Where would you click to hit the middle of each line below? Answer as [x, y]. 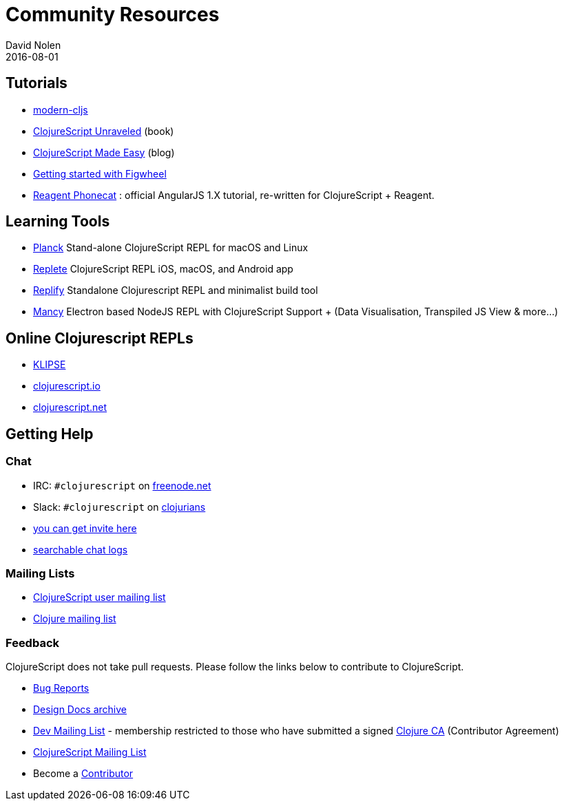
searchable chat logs [81, 549]
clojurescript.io [67, 386]
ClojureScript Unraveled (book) [104, 131]
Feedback [33, 643]
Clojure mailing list [75, 619]
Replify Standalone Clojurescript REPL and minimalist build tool [176, 290]
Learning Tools [58, 222]
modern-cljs [61, 109]
